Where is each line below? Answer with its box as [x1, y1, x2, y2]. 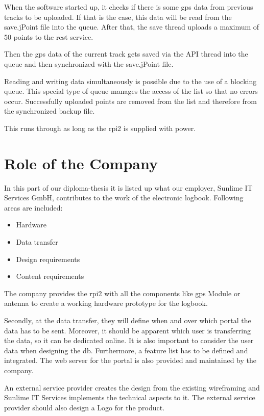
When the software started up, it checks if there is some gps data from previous [4, 2, 253, 12]
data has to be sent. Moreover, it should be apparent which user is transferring [4, 325, 251, 335]
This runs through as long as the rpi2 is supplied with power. [4, 122, 196, 133]
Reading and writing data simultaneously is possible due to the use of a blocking [4, 75, 257, 86]
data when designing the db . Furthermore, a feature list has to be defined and [4, 345, 248, 355]
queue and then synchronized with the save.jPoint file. [4, 58, 174, 69]
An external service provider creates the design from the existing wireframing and [4, 382, 260, 393]
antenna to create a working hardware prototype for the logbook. [4, 298, 208, 308]
